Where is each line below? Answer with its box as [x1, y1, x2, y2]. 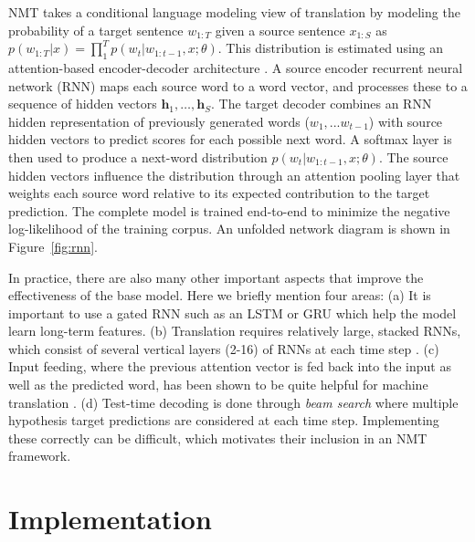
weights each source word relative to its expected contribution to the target [8, 183, 430, 203]
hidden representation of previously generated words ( [8, 111, 310, 130]
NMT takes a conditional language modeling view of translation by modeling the [8, 3, 460, 21]
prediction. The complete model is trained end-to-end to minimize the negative [8, 201, 450, 220]
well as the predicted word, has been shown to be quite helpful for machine [8, 375, 428, 394]
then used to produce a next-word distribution [8, 147, 268, 166]
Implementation [8, 500, 212, 537]
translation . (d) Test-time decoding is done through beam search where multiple [8, 392, 459, 412]
